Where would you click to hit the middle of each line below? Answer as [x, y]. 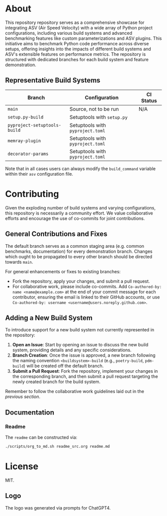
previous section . [23, 397]
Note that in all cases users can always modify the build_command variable [81, 168]
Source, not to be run [94, 109]
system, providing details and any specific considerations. [72, 350]
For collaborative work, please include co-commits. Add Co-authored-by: [87, 286]
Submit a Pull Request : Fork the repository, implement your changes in [85, 371]
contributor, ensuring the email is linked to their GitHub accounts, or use [86, 297]
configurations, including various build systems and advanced [69, 33]
